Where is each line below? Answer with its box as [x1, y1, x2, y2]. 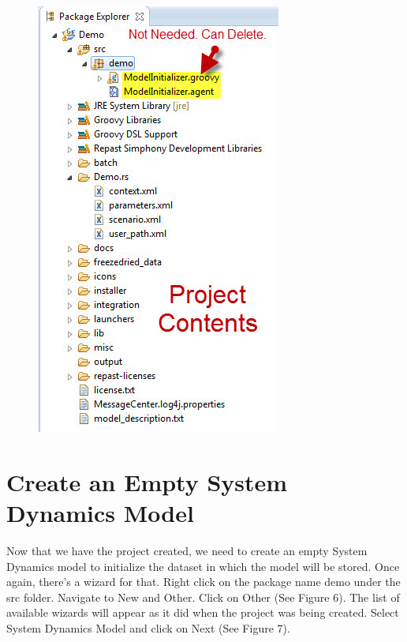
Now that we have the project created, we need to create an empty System [6, 542, 368, 558]
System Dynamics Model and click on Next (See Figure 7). [6, 619, 290, 636]
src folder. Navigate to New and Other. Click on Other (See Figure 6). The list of [6, 588, 400, 605]
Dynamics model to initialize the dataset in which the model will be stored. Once [6, 558, 400, 574]
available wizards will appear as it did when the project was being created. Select [6, 604, 399, 621]
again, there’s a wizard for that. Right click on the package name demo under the [6, 573, 401, 590]
